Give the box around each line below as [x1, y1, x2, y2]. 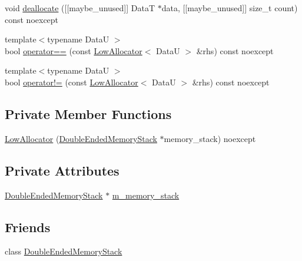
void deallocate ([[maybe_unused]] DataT [5, 2, 155, 14]
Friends [5, 217, 51, 236]
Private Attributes [5, 161, 120, 179]
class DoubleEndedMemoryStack [5, 245, 122, 257]
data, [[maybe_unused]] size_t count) [161, 2, 298, 14]
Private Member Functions [5, 104, 172, 123]
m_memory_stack [112, 189, 180, 201]
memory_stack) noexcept [164, 132, 256, 144]
